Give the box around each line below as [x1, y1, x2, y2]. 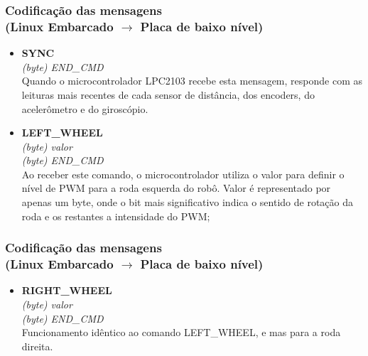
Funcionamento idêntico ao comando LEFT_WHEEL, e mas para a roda [21, 325, 341, 340]
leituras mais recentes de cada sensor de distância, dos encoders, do [21, 87, 315, 102]
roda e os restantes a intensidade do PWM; [21, 208, 210, 223]
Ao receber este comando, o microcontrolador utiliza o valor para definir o [21, 166, 345, 181]
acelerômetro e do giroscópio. [21, 101, 148, 116]
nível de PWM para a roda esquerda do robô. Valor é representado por [21, 180, 331, 195]
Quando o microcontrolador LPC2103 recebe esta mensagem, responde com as [21, 73, 362, 88]
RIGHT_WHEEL [21, 283, 112, 298]
